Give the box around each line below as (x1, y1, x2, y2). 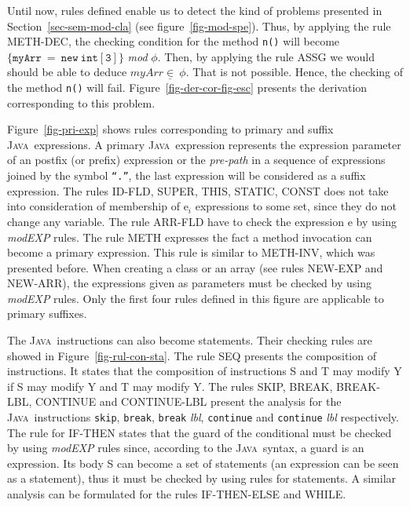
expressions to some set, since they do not (195, 198, 397, 214)
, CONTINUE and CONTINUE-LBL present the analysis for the (28, 393, 342, 410)
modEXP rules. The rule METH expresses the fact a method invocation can (7, 228, 372, 245)
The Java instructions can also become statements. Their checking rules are (7, 332, 372, 348)
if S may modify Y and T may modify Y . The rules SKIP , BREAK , (7, 378, 333, 394)
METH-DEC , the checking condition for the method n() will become (7, 33, 340, 49)
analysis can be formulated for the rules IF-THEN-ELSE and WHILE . (7, 486, 346, 502)
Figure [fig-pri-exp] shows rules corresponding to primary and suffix (7, 121, 334, 137)
